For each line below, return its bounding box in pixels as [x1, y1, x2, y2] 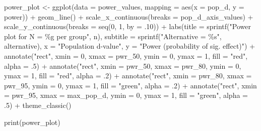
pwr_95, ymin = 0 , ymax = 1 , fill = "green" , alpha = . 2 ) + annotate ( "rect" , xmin [4, 80, 257, 90]
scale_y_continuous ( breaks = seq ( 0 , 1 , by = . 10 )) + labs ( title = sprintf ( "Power [4, 21, 251, 32]
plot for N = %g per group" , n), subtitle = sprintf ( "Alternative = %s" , [4, 31, 222, 41]
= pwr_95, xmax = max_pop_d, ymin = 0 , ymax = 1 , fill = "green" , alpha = [4, 90, 248, 100]
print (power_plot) [4, 116, 60, 127]
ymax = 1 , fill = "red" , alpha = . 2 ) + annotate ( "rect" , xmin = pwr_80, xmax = [4, 70, 252, 81]
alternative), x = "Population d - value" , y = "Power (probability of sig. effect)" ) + [4, 41, 255, 51]
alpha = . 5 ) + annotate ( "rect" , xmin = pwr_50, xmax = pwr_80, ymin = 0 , [4, 60, 241, 71]
